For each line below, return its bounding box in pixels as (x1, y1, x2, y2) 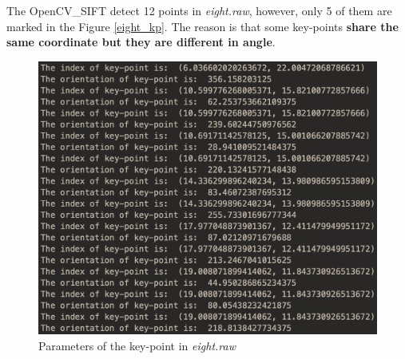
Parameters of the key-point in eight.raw (38, 337, 236, 353)
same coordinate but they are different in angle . (6, 34, 276, 50)
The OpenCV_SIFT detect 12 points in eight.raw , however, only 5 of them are (6, 2, 392, 18)
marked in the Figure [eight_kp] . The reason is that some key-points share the (6, 18, 399, 34)
